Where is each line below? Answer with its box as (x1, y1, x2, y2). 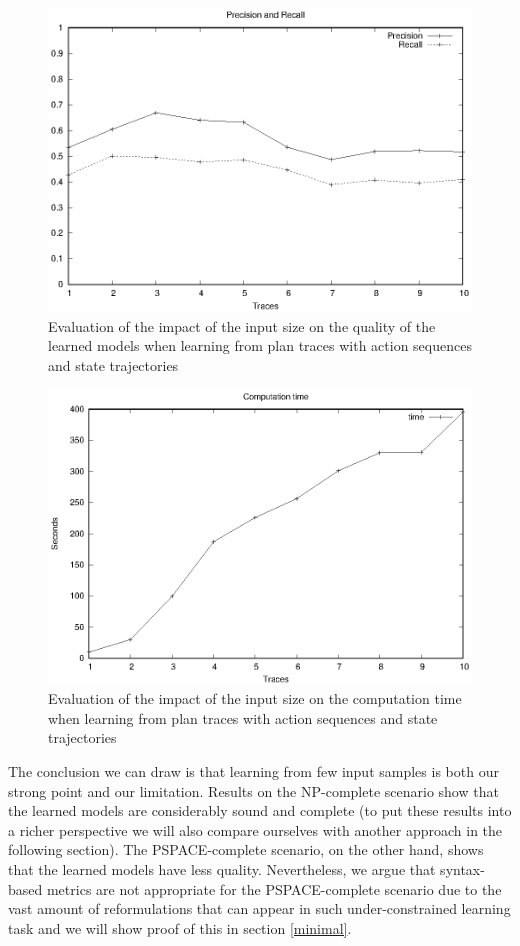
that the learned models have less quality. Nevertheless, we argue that (8, 858, 436, 879)
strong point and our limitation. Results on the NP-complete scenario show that (8, 780, 499, 801)
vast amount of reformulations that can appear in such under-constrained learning (8, 898, 511, 919)
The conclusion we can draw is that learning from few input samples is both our (8, 760, 499, 781)
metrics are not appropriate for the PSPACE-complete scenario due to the (46, 878, 502, 899)
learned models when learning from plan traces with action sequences (48, 335, 472, 356)
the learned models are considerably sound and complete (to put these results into (8, 800, 512, 821)
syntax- (440, 858, 485, 879)
